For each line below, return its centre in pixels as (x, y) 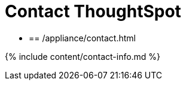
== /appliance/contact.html (82, 38)
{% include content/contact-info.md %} (83, 56)
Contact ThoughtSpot (93, 11)
